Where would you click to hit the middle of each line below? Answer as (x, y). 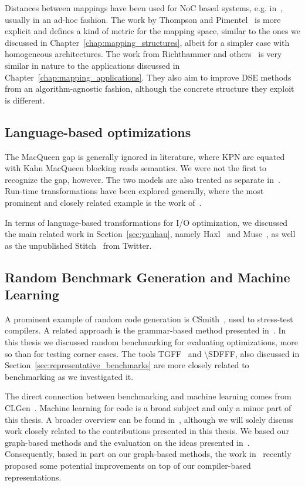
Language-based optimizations (98, 131)
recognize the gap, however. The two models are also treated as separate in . (143, 179)
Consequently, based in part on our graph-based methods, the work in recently (148, 454)
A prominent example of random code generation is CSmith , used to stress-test (149, 318)
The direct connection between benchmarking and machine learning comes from (148, 396)
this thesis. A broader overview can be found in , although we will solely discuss (149, 419)
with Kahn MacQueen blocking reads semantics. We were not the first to (136, 168)
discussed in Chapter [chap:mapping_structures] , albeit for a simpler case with (147, 42)
